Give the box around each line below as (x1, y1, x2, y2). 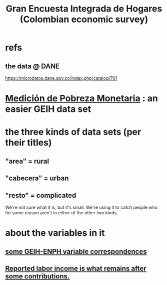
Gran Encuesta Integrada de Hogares (5, 3, 162, 15)
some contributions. (5, 272, 70, 280)
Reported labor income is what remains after (5, 264, 146, 272)
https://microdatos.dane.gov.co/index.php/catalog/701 (5, 75, 117, 81)
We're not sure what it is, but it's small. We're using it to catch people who (5, 204, 158, 210)
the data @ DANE (5, 62, 60, 70)
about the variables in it (5, 227, 105, 239)
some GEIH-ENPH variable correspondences (5, 247, 147, 256)
